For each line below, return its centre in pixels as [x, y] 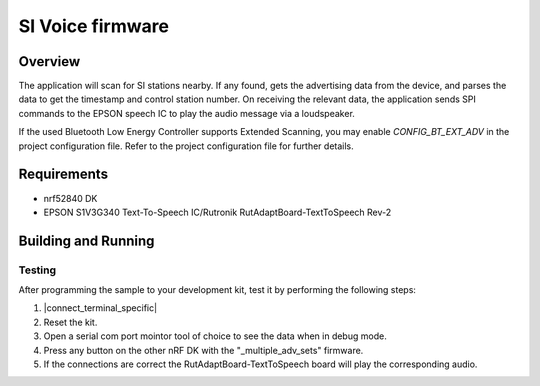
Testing [37, 270]
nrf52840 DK [70, 198]
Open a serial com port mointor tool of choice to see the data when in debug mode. [215, 336]
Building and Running [86, 240]
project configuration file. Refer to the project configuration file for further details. [186, 146]
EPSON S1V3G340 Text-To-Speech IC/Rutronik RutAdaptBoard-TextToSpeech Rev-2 [217, 212]
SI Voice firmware [94, 26]
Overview [49, 61]
